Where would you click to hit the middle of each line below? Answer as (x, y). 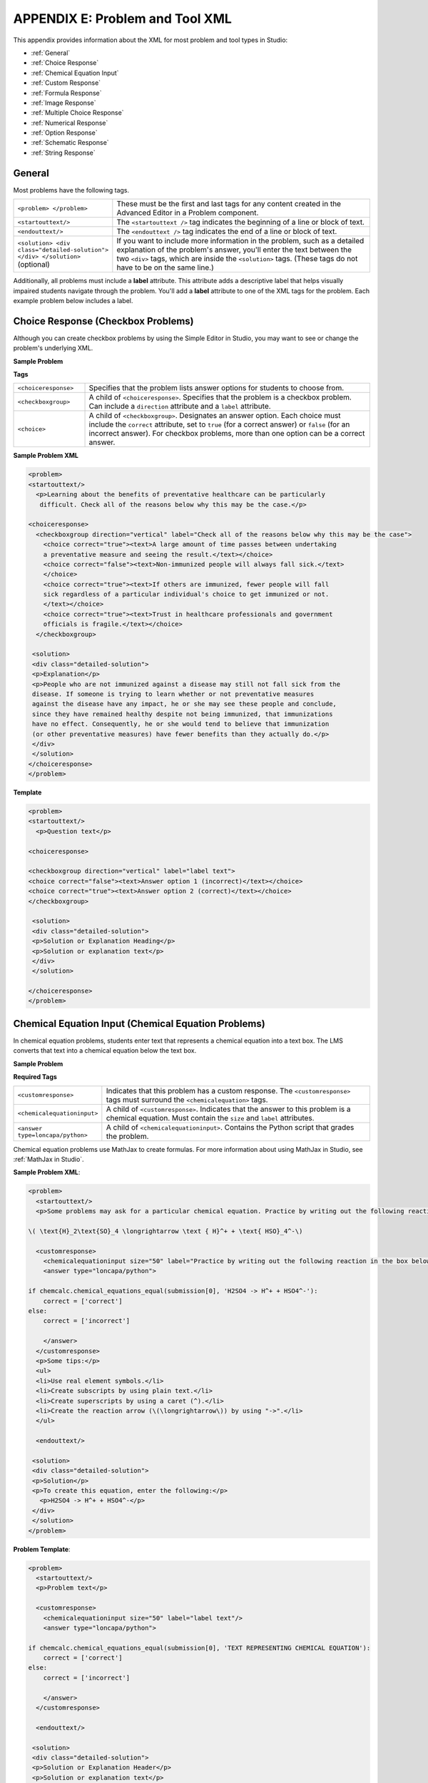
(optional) (34, 264)
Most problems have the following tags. (71, 190)
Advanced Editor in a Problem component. (188, 213)
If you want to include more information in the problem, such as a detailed (240, 241)
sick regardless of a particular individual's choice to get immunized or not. (186, 594)
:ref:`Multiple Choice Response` (77, 113)
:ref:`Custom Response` (66, 83)
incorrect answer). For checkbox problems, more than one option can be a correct (227, 434)
